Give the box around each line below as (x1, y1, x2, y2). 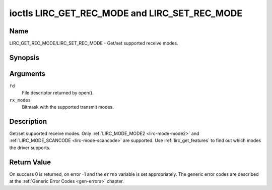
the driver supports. (9, 145, 50, 151)
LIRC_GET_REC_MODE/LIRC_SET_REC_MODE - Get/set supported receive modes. (9, 40, 178, 46)
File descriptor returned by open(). (22, 90, 94, 96)
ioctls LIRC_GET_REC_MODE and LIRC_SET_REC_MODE (9, 8, 243, 19)
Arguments (9, 69, 46, 78)
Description (9, 117, 47, 126)
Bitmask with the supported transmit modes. (22, 104, 114, 110)
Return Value (9, 158, 51, 166)
